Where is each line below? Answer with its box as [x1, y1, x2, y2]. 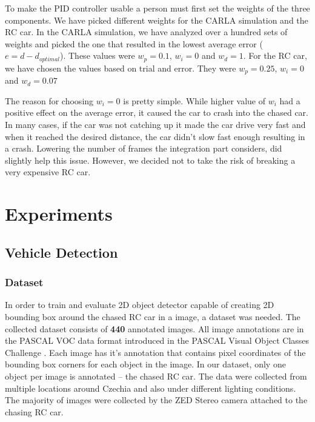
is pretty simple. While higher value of [123, 94, 265, 107]
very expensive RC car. [5, 166, 91, 178]
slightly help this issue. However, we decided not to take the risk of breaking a [5, 153, 296, 166]
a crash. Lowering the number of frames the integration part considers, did [5, 142, 282, 155]
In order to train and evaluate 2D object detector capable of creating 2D [5, 298, 274, 311]
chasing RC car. [5, 405, 64, 418]
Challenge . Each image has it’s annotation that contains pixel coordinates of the [5, 346, 306, 358]
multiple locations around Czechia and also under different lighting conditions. [5, 381, 296, 394]
